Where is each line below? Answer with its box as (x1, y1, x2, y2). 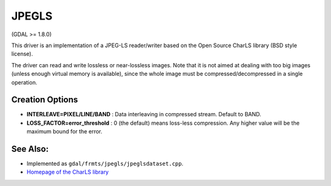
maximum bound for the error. (26, 128, 102, 135)
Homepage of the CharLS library (26, 168, 109, 176)
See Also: (11, 144, 49, 154)
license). (11, 50, 33, 58)
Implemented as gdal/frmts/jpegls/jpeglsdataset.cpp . (26, 160, 184, 168)
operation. (11, 78, 37, 86)
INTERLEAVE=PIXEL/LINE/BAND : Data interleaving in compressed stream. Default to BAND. (26, 111, 262, 118)
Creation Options (11, 95, 78, 105)
